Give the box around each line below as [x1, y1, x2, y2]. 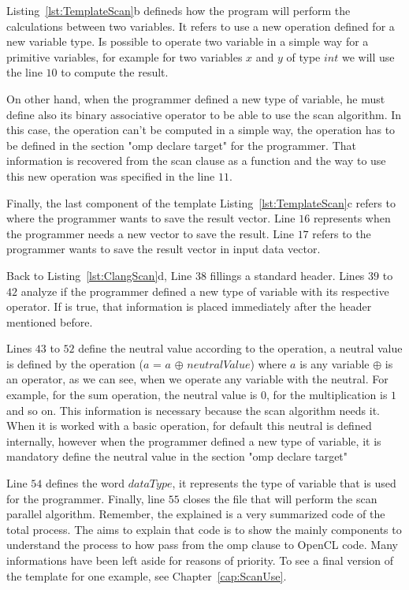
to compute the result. [61, 64, 169, 80]
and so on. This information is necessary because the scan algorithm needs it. [6, 401, 380, 418]
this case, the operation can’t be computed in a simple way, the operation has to [6, 121, 396, 138]
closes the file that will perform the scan [183, 490, 377, 506]
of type [286, 48, 321, 65]
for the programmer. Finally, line [6, 490, 165, 506]
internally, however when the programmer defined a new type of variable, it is [6, 432, 381, 449]
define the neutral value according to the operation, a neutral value [78, 340, 403, 357]
